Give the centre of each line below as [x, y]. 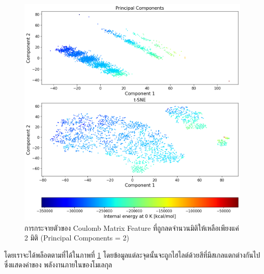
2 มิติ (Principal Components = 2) [77, 238]
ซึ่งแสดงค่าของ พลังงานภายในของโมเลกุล [58, 265]
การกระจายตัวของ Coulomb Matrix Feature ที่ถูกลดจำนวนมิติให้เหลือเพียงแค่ [132, 227]
